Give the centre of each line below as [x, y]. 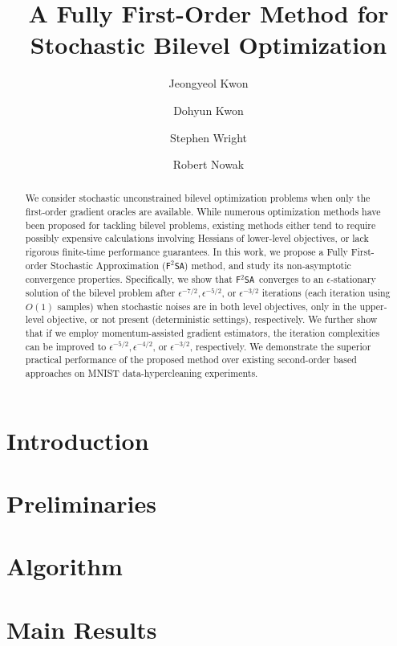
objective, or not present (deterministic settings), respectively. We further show [212, 319]
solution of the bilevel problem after [100, 293]
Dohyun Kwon [209, 110]
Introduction [78, 440]
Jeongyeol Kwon [209, 83]
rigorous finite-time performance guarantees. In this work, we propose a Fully [186, 252]
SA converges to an [284, 278]
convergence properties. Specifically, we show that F [133, 278]
